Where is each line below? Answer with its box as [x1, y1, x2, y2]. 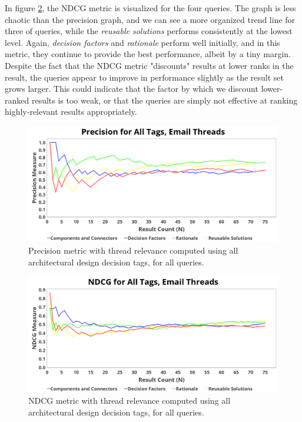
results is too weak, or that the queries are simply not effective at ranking [31, 94, 298, 106]
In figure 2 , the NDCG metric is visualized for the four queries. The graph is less [5, 2, 296, 14]
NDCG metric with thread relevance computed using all [28, 394, 231, 407]
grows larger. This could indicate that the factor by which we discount [5, 82, 258, 95]
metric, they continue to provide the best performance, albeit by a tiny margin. [5, 48, 291, 60]
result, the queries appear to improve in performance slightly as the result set [5, 71, 284, 83]
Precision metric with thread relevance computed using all [28, 244, 238, 257]
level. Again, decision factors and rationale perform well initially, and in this [5, 36, 280, 48]
